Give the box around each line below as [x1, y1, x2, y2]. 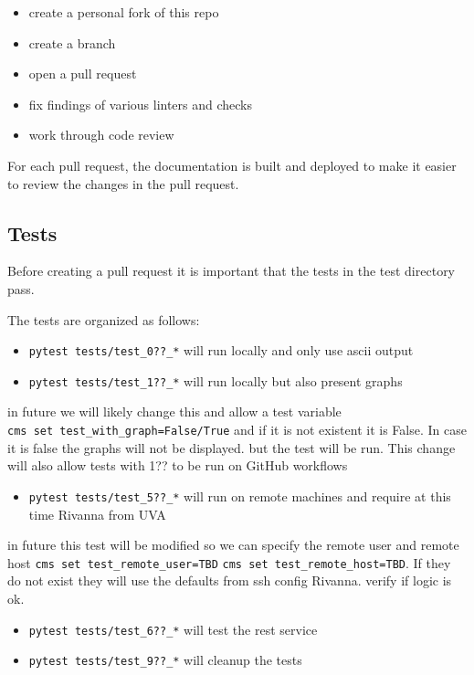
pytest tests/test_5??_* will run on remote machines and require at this [28, 486, 451, 505]
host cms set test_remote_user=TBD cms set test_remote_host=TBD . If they [7, 553, 451, 572]
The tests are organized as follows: [7, 310, 200, 329]
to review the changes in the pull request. [7, 174, 239, 193]
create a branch [28, 33, 116, 52]
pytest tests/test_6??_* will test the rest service [28, 619, 318, 638]
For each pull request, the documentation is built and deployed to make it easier [7, 155, 457, 174]
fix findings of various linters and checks [28, 94, 253, 113]
